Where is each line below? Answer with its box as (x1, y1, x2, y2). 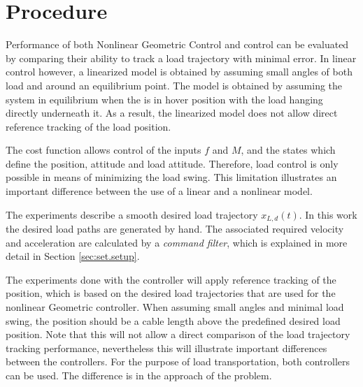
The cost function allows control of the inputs (6, 143, 201, 157)
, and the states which (241, 143, 336, 157)
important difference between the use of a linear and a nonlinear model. (6, 184, 313, 198)
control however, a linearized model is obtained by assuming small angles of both (6, 64, 353, 79)
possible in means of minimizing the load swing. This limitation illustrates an (6, 170, 337, 184)
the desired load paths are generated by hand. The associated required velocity (6, 221, 344, 236)
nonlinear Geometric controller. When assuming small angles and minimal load (6, 300, 344, 314)
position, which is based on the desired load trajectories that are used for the (6, 286, 336, 300)
